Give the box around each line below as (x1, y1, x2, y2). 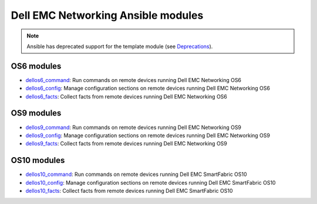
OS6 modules (11, 61, 62, 71)
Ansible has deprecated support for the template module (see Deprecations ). (26, 43, 213, 50)
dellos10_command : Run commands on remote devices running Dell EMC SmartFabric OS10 (25, 171, 247, 178)
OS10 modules (11, 155, 65, 165)
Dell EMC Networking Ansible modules (11, 9, 204, 22)
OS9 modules (11, 108, 62, 118)
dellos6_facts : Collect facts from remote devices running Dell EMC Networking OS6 (25, 93, 227, 100)
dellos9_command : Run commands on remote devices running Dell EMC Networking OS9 (25, 124, 242, 131)
